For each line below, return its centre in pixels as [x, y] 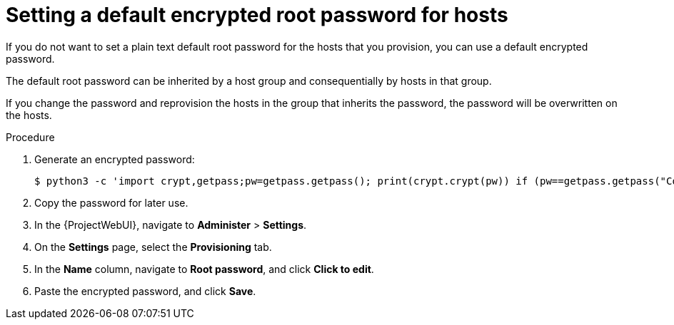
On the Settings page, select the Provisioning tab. [153, 247]
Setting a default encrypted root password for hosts [257, 15]
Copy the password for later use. [111, 202]
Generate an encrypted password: [115, 159]
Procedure [30, 137]
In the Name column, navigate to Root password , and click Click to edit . [204, 269]
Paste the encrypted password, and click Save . [145, 291]
